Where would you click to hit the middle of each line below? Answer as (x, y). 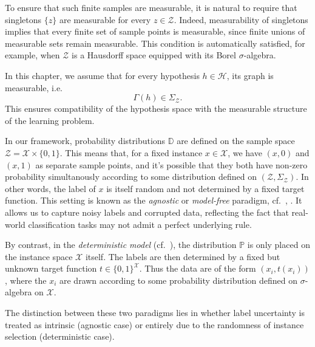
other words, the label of (50, 188)
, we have (245, 152)
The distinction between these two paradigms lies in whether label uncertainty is (155, 313)
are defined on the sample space (236, 141)
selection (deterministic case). (60, 336)
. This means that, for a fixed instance (131, 152)
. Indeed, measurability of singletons (241, 19)
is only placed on (279, 245)
